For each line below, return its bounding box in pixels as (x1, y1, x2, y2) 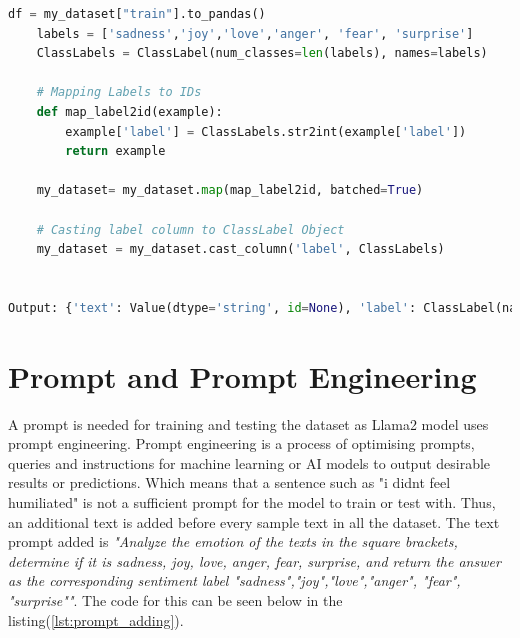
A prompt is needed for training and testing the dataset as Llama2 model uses (8, 413, 489, 434)
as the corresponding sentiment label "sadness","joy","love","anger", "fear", (8, 570, 461, 591)
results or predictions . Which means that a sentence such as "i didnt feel (8, 472, 451, 493)
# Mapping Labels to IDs (36, 85, 202, 100)
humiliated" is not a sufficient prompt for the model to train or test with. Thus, (8, 492, 496, 512)
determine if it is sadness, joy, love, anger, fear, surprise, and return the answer (8, 550, 501, 571)
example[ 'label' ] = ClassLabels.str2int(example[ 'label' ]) (65, 124, 467, 139)
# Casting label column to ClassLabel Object (36, 222, 345, 237)
